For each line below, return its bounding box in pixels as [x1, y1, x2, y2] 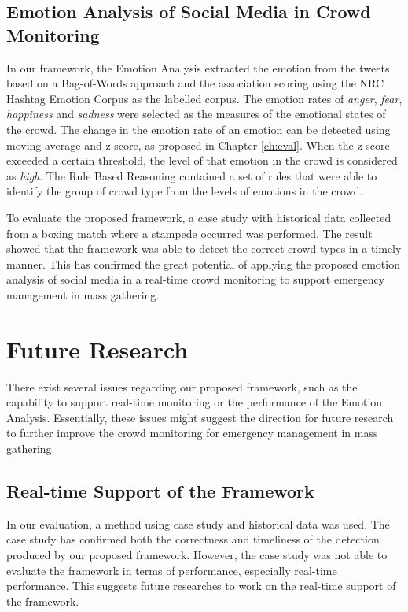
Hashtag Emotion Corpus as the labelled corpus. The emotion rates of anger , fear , [6, 90, 402, 106]
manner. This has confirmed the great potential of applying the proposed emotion [6, 255, 400, 272]
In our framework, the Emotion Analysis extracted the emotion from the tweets [6, 59, 390, 76]
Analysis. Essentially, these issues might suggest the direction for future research [6, 409, 394, 425]
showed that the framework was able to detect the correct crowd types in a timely [6, 240, 402, 257]
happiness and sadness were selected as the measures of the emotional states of [6, 106, 386, 122]
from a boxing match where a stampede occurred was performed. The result [6, 224, 373, 241]
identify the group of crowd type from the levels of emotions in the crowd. [6, 183, 363, 199]
